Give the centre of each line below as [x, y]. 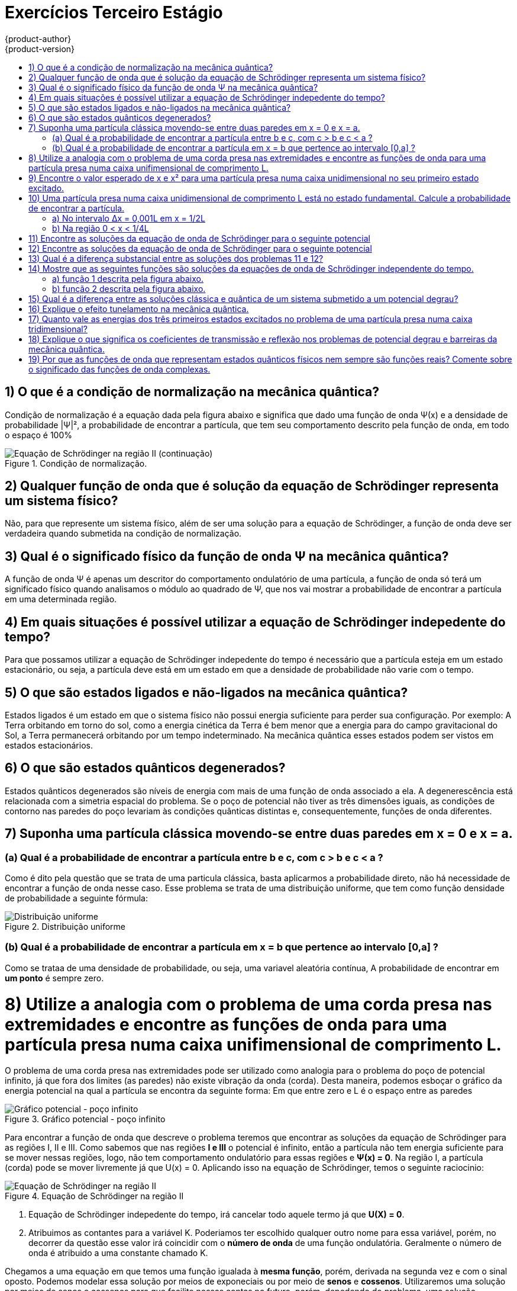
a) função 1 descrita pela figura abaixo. [128, 278]
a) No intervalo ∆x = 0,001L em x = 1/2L [129, 218]
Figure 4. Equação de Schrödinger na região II [94, 1196]
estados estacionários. [49, 745]
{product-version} [40, 49]
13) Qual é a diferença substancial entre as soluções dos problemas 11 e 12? [176, 258]
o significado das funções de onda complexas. [119, 369]
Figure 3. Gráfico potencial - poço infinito [85, 1119]
